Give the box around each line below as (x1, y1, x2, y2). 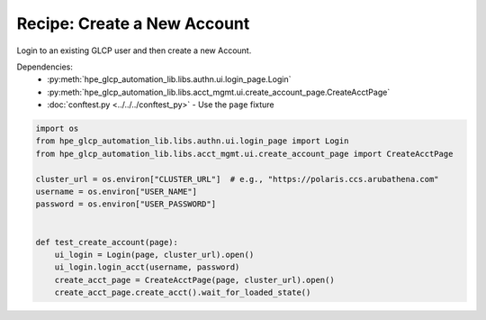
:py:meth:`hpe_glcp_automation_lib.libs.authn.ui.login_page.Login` (47, 74, 292, 85)
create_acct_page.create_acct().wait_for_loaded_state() (54, 288, 311, 297)
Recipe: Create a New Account (16, 14, 250, 33)
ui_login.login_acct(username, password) (54, 262, 240, 272)
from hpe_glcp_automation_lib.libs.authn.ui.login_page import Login (35, 136, 349, 146)
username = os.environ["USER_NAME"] (35, 187, 198, 197)
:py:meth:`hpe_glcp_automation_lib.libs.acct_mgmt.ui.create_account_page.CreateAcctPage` (47, 87, 391, 97)
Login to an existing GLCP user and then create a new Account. (16, 45, 252, 56)
